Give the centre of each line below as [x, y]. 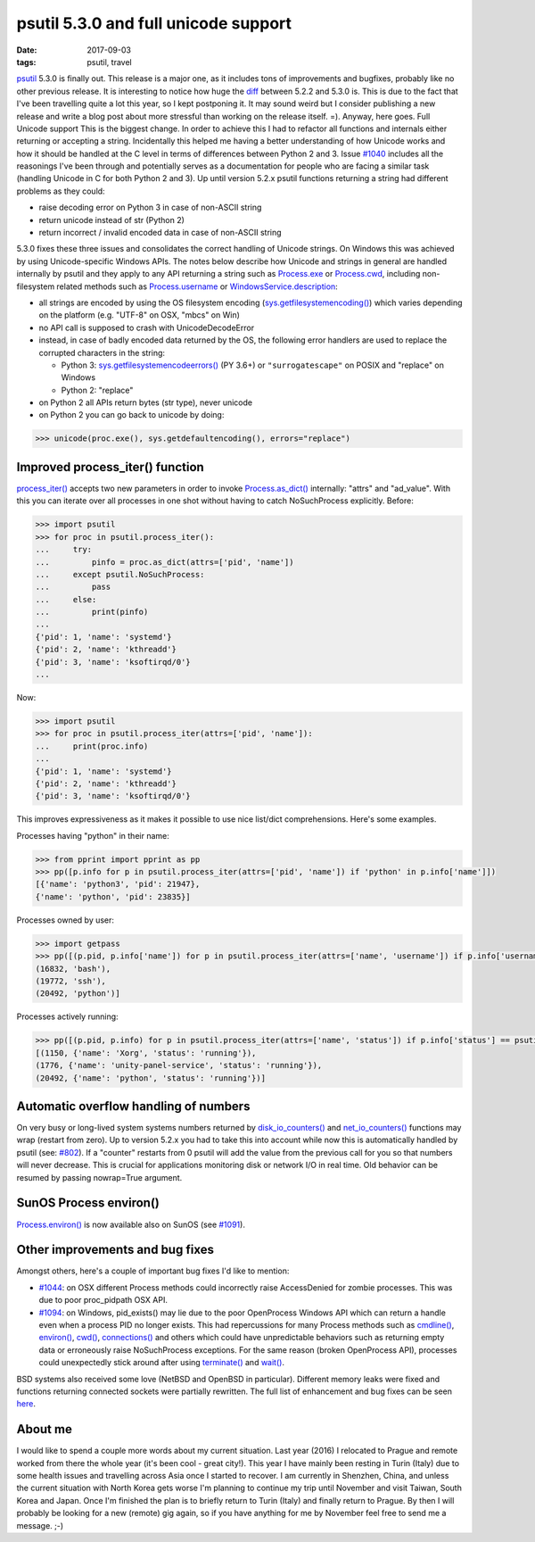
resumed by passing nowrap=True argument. [99, 1177]
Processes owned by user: [66, 920]
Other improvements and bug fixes [115, 1250]
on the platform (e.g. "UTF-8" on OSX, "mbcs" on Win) [140, 315]
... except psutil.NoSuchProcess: [120, 574]
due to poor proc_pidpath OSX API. [103, 1300]
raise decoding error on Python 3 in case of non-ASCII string [150, 207]
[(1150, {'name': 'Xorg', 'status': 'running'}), [146, 1053]
